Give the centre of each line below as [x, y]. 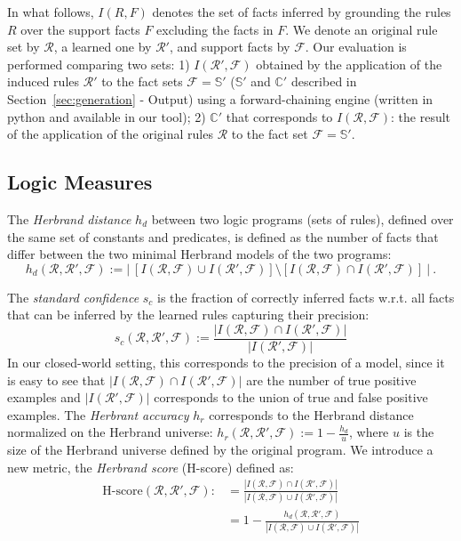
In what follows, [51, 12]
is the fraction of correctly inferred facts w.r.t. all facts [306, 297]
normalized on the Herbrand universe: [110, 432]
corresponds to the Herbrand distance [311, 414]
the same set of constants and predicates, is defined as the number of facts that [223, 236]
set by [24, 47]
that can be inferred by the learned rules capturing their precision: [188, 315]
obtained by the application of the [349, 64]
